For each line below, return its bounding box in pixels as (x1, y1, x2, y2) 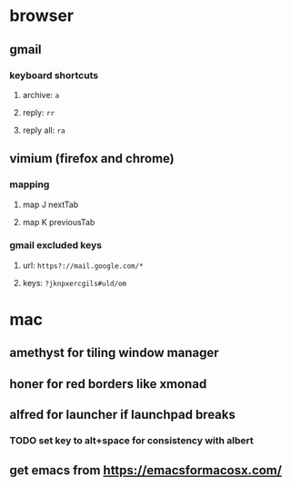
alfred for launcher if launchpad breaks (9, 407, 236, 422)
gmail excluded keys (9, 239, 103, 252)
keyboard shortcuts (9, 69, 98, 82)
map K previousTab (22, 216, 95, 227)
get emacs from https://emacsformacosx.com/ (9, 462, 282, 478)
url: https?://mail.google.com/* (22, 260, 144, 271)
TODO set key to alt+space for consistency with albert (9, 434, 255, 447)
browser (9, 5, 75, 26)
